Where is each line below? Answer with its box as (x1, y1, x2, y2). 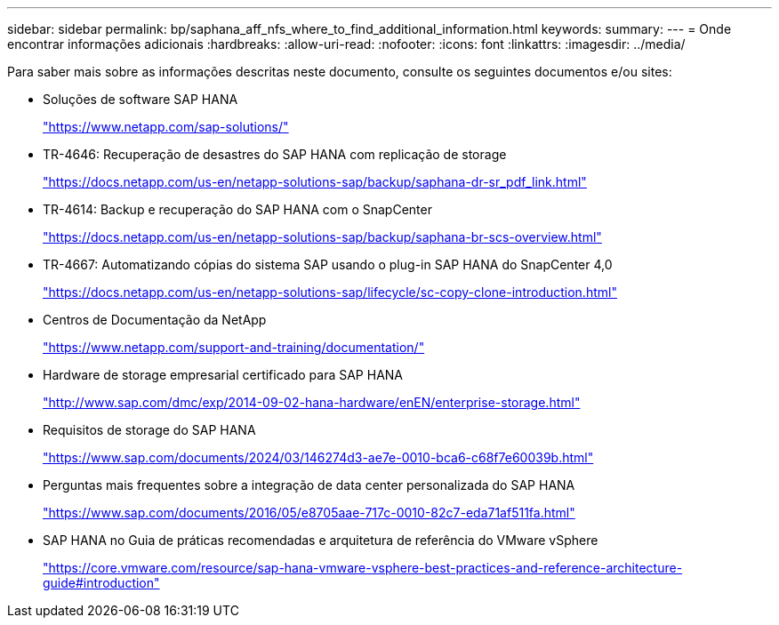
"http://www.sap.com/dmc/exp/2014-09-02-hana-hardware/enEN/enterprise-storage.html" (43, 395, 581, 410)
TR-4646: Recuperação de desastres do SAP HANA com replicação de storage (43, 147, 507, 162)
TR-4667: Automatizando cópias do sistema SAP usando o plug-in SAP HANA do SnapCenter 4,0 (43, 257, 613, 272)
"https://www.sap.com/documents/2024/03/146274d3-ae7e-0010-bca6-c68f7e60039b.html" (43, 450, 594, 465)
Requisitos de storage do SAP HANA (43, 422, 256, 437)
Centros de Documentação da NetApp (43, 312, 267, 327)
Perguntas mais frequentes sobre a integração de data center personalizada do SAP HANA (43, 477, 575, 493)
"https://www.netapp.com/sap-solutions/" (43, 119, 289, 134)
